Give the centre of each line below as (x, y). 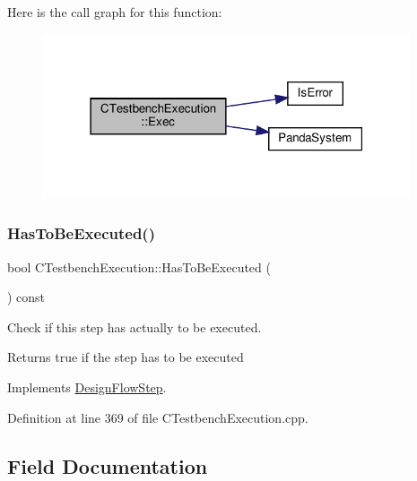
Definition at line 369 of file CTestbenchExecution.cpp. (158, 417)
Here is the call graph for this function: (115, 12)
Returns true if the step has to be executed (126, 357)
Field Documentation (108, 465)
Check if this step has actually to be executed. (135, 326)
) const (26, 297)
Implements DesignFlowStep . (87, 387)
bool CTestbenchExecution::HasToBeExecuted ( (139, 266)
